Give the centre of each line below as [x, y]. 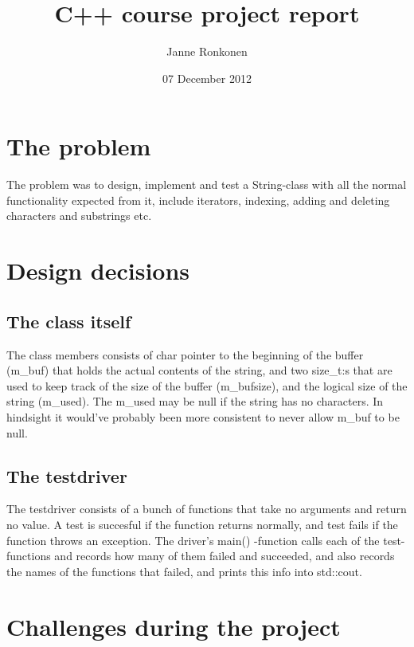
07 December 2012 [207, 78]
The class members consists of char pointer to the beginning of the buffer [185, 354]
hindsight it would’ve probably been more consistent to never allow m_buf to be [203, 416]
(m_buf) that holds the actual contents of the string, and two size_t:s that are [199, 370]
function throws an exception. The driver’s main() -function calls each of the [193, 540]
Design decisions [98, 271]
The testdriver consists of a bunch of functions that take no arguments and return [207, 509]
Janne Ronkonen [207, 51]
